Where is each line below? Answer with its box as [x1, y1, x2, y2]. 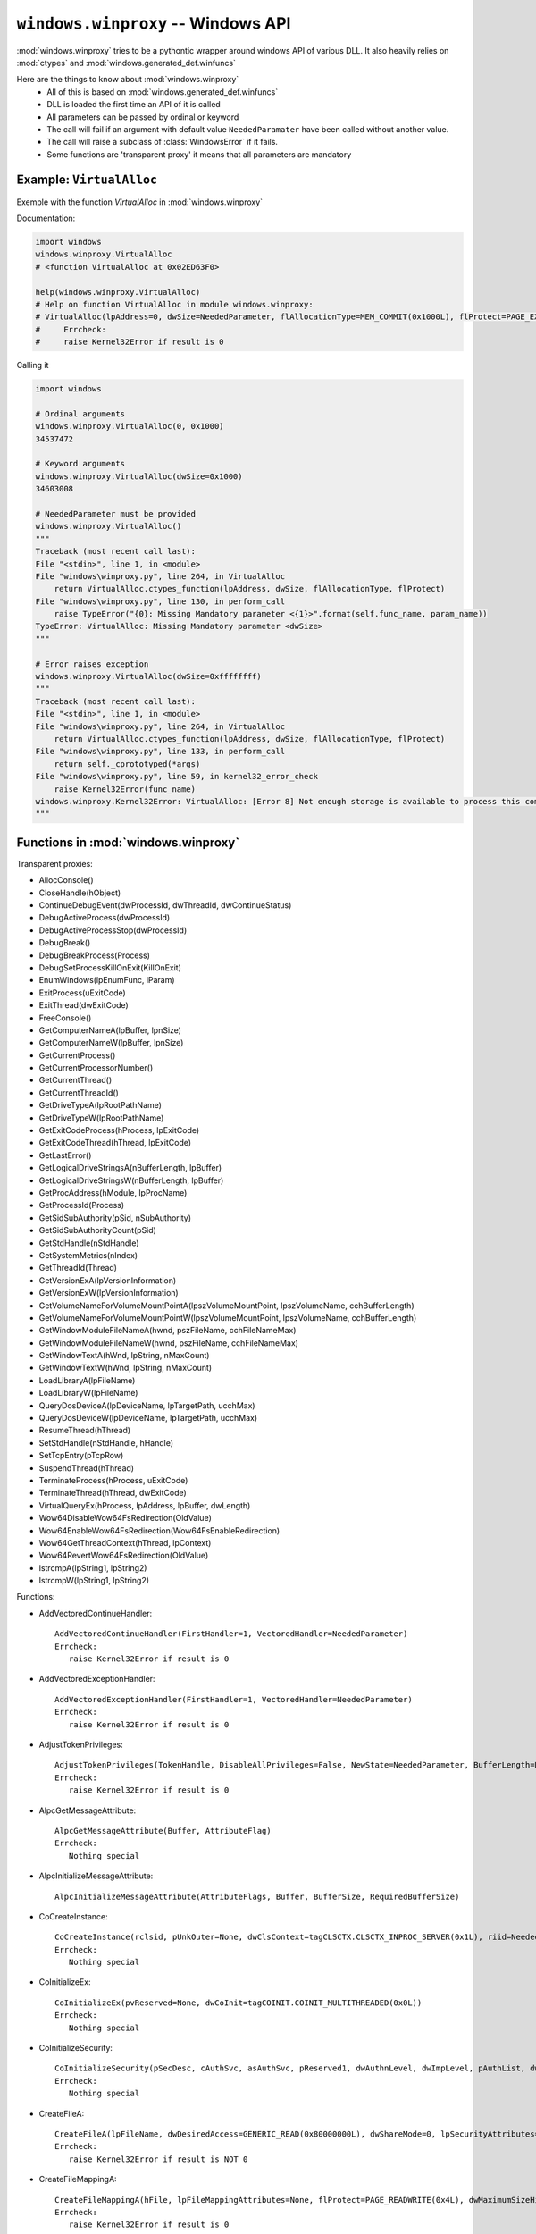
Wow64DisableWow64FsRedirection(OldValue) [38, 1513, 212, 1524]
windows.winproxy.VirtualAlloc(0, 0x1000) [35, 421, 224, 432]
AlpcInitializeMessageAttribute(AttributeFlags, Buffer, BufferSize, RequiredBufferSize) [54, 1891, 460, 1902]
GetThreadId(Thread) [38, 1263, 118, 1273]
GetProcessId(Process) [38, 1200, 125, 1211]
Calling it [16, 360, 49, 371]
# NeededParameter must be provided [35, 508, 197, 518]
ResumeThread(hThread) [38, 1425, 131, 1436]
